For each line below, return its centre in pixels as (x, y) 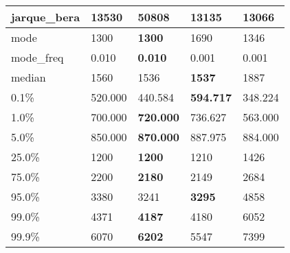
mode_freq (37, 57)
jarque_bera (46, 17)
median (29, 77)
